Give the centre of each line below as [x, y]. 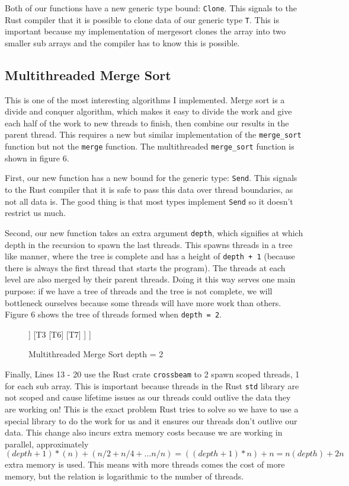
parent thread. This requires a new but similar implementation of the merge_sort [153, 134]
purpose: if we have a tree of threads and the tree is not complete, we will [139, 290]
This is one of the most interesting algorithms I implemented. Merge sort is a [145, 99]
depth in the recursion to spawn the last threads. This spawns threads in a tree [149, 244]
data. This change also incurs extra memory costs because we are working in [144, 432]
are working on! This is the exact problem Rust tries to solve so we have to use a [152, 409]
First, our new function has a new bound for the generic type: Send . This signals [151, 178]
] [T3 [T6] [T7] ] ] [60, 334]
